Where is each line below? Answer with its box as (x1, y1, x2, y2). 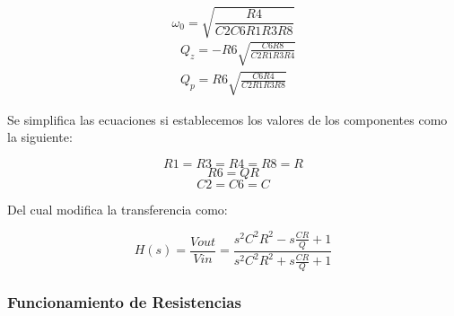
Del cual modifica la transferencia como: (7, 199, 228, 218)
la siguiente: (7, 127, 73, 146)
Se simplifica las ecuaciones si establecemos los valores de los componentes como (7, 110, 448, 128)
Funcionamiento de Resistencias (7, 290, 241, 312)
